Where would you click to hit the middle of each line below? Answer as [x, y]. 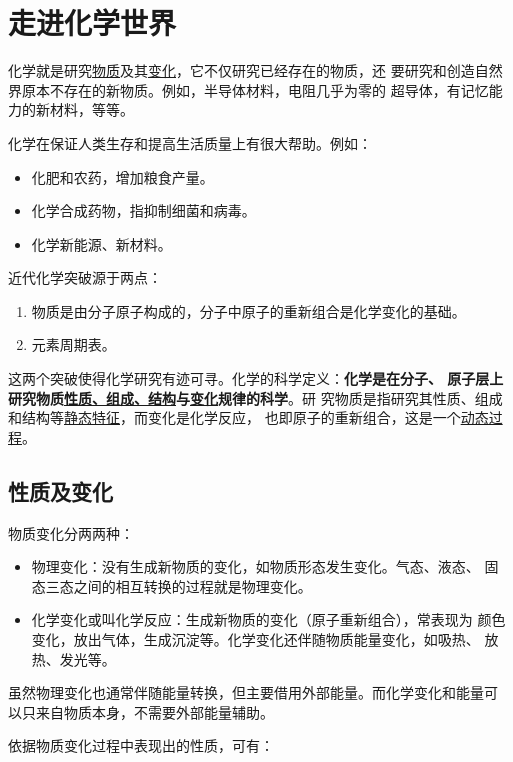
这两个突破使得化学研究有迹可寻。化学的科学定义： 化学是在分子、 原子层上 [256, 378]
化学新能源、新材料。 [101, 243]
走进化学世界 [92, 22]
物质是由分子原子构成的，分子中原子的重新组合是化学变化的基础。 [248, 310]
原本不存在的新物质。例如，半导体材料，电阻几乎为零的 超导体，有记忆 [255, 89]
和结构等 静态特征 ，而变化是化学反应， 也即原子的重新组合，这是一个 [234, 417]
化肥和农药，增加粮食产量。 [122, 176]
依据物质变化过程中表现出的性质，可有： [141, 745]
